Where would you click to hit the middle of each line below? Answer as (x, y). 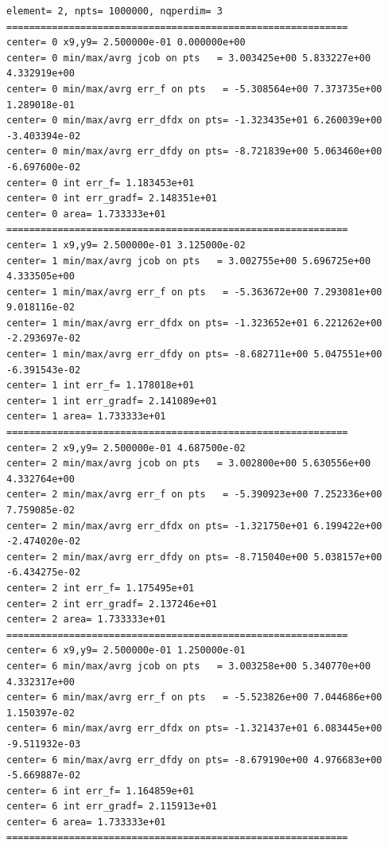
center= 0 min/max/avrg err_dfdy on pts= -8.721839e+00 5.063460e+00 (194, 152)
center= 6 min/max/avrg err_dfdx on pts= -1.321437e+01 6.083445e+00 (194, 729)
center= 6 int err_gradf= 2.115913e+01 (112, 807)
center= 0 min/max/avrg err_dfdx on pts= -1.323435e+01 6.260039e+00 (194, 121)
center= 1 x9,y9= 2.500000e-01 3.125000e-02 (126, 245)
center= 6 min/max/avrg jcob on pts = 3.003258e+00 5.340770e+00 (189, 666)
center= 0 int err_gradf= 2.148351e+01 (112, 199)
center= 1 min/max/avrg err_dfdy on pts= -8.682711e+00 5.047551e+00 (194, 355)
